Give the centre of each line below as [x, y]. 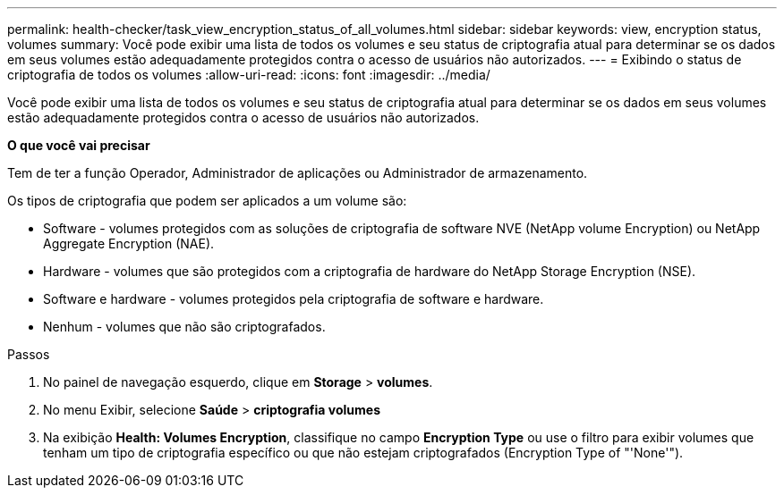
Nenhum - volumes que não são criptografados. [184, 327]
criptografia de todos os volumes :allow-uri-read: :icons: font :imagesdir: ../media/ [249, 75]
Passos [29, 354]
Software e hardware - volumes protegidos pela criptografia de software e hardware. [294, 299]
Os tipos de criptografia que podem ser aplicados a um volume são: [207, 201]
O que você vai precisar [79, 145]
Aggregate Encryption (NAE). [129, 243]
